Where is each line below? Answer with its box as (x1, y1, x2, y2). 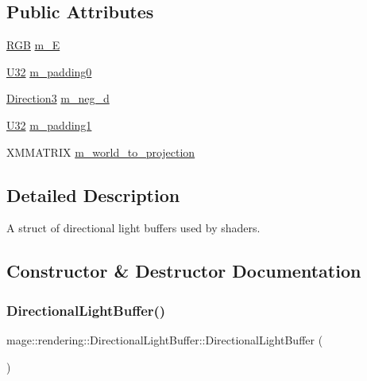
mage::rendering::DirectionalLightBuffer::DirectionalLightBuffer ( (6, 331, 323, 348)
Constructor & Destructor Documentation (6, 259, 361, 283)
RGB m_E (6, 37, 60, 53)
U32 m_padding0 (6, 63, 92, 80)
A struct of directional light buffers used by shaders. (6, 220, 261, 236)
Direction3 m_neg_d (6, 90, 110, 107)
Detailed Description (6, 182, 180, 207)
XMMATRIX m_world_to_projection (6, 143, 195, 160)
